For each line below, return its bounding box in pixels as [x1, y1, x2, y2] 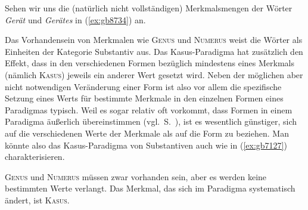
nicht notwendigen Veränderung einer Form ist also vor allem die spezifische [5, 80, 282, 92]
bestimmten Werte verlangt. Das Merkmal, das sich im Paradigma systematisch [5, 182, 295, 194]
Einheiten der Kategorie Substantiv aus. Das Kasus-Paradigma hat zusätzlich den [5, 45, 303, 57]
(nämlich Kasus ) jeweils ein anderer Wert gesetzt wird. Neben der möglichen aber [5, 68, 303, 81]
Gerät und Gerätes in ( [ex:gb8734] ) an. [5, 13, 146, 26]
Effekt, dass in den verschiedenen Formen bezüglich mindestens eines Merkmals [5, 57, 294, 69]
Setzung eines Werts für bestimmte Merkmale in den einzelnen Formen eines [5, 92, 284, 104]
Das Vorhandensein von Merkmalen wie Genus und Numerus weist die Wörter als [5, 33, 303, 46]
